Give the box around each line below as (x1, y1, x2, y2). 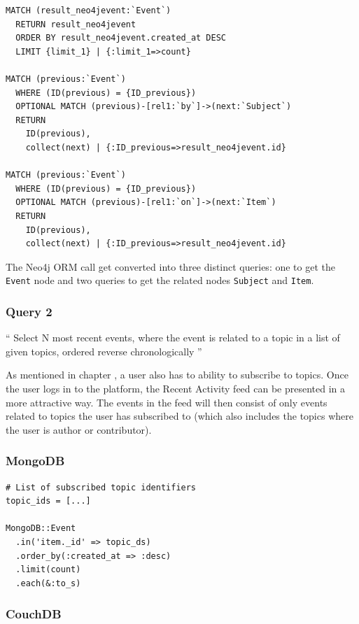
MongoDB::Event (6, 523, 76, 534)
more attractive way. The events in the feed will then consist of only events (6, 395, 328, 409)
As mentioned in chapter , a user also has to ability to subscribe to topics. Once (6, 367, 349, 382)
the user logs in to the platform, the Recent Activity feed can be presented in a (6, 381, 346, 395)
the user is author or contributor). (6, 422, 152, 437)
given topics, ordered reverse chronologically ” (6, 343, 202, 358)
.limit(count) (15, 565, 81, 575)
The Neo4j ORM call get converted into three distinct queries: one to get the (6, 259, 335, 274)
